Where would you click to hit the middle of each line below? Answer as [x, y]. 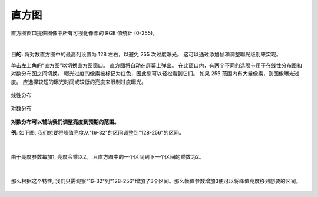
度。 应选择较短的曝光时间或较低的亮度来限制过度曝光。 [79, 82]
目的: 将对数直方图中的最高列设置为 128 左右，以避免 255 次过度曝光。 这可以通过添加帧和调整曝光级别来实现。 [146, 54]
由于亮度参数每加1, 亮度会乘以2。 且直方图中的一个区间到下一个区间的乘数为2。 [107, 156]
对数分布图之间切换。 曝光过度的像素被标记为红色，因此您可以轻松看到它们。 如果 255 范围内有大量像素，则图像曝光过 [155, 74]
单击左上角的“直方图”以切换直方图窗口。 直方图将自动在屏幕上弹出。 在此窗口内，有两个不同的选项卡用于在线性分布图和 [157, 65]
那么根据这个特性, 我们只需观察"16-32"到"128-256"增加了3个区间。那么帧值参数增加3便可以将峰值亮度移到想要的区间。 [156, 181]
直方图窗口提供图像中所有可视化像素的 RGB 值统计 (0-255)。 [85, 33]
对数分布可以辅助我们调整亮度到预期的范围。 [65, 122]
